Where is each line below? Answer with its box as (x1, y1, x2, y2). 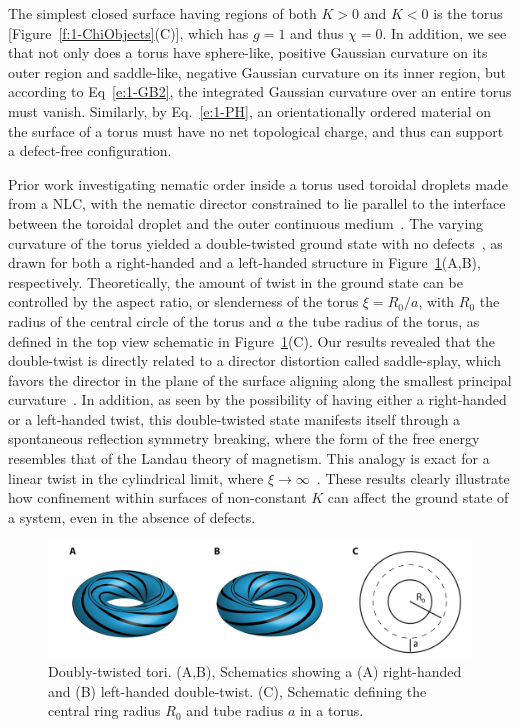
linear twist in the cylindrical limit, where (8, 467, 264, 488)
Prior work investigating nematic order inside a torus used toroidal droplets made (8, 173, 508, 194)
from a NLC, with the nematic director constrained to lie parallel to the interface (8, 193, 506, 214)
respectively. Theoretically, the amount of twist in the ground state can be (8, 271, 463, 292)
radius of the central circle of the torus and (8, 310, 272, 331)
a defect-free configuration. (8, 140, 172, 161)
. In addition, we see (382, 22, 507, 43)
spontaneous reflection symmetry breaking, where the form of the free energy (8, 428, 480, 449)
